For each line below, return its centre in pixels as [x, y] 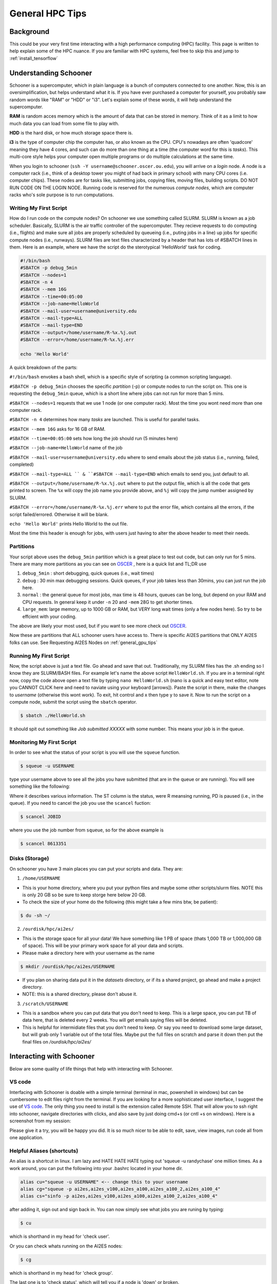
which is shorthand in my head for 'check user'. [60, 1236]
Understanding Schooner [51, 73]
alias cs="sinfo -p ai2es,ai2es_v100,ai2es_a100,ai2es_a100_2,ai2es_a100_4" [119, 1196]
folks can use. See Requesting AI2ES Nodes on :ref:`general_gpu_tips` [83, 643]
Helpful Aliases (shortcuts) [44, 1150]
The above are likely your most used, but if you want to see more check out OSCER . [98, 626]
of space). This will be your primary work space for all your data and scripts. [103, 946]
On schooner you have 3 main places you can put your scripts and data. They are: [96, 868]
